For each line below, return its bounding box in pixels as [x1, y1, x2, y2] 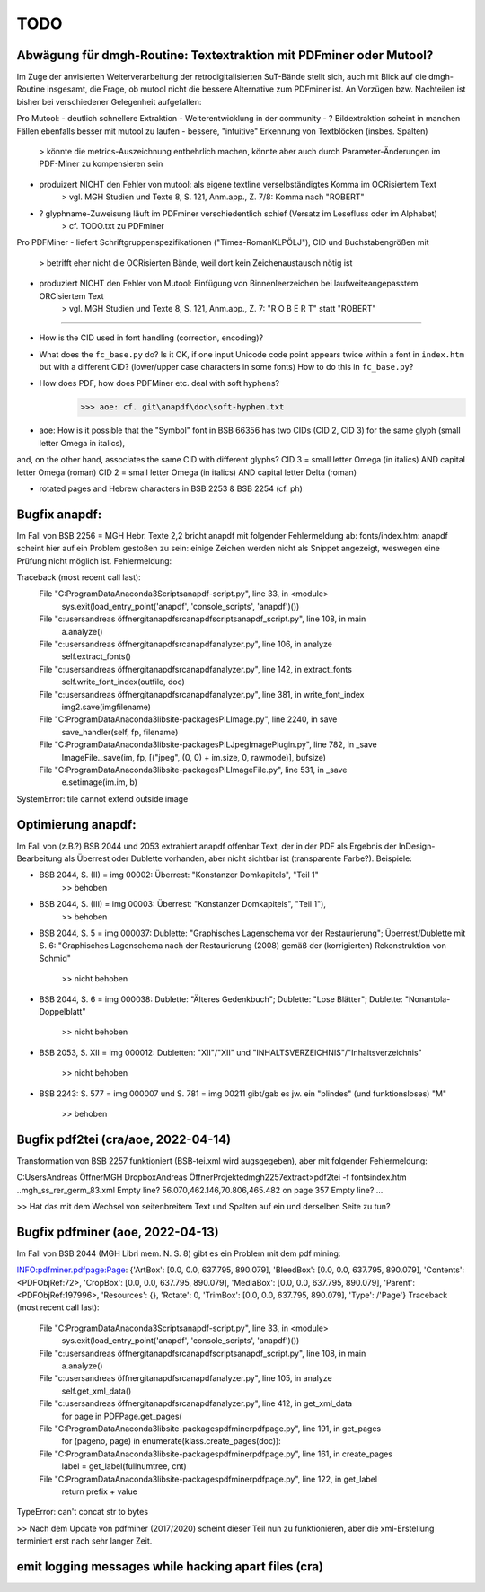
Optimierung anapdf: [16, 817, 137, 832]
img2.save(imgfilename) [61, 701, 152, 712]
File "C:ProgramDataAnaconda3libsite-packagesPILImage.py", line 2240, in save [39, 714, 338, 725]
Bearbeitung [16, 853, 63, 864]
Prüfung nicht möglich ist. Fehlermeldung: [16, 555, 172, 566]
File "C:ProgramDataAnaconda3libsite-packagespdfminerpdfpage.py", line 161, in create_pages [39, 1448, 392, 1459]
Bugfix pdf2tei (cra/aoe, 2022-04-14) [16, 1131, 232, 1147]
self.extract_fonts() [61, 651, 132, 662]
